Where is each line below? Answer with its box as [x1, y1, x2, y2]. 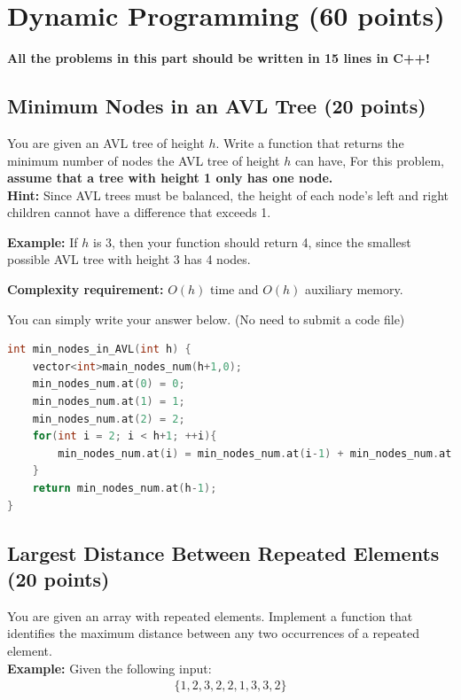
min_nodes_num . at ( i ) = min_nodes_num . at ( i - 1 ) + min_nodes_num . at [58, 447, 452, 460]
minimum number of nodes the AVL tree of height [7, 151, 280, 169]
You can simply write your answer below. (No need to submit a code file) [7, 309, 405, 328]
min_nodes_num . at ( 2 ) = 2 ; [32, 412, 185, 425]
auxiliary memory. [305, 280, 403, 299]
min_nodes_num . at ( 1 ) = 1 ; [32, 395, 185, 408]
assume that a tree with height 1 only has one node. [7, 168, 333, 187]
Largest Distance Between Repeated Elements [7, 539, 440, 566]
